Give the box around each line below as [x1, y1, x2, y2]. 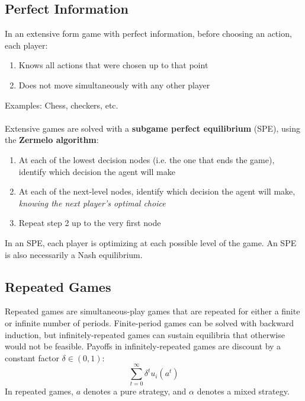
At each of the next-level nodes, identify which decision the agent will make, [18, 185, 296, 198]
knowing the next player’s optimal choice [18, 196, 166, 209]
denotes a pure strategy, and [83, 385, 187, 397]
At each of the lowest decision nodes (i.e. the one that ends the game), [18, 153, 275, 166]
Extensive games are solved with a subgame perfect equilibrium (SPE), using [5, 122, 301, 134]
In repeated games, [5, 385, 73, 397]
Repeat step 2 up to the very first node [18, 217, 161, 229]
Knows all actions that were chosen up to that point [18, 59, 208, 71]
